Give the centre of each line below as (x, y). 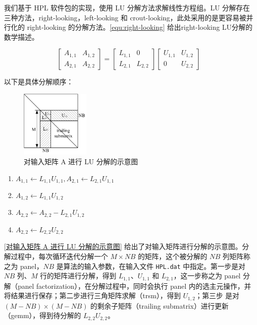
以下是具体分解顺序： (39, 82)
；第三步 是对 (217, 295)
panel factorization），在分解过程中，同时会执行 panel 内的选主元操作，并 (134, 286)
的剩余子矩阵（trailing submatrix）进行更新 (159, 305)
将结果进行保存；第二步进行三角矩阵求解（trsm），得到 (93, 295)
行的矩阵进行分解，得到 (78, 276)
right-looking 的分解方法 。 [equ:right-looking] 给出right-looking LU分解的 (140, 27)
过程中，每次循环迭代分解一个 (59, 256)
